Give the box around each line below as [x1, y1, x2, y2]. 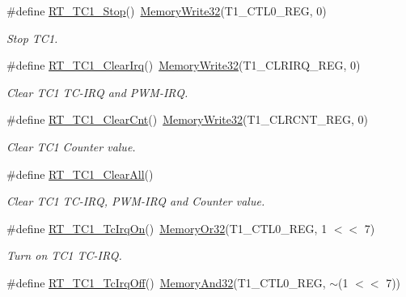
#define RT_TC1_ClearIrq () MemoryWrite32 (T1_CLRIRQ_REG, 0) [6, 57, 361, 74]
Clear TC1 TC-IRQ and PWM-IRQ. [6, 83, 188, 100]
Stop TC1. [6, 29, 58, 46]
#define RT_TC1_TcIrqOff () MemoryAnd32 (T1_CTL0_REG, [6, 274, 326, 291]
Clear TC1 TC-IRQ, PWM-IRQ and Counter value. [6, 193, 265, 210]
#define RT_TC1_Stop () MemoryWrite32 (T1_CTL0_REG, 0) [6, 2, 327, 19]
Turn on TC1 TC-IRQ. [6, 247, 122, 264]
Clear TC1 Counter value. [6, 138, 136, 155]
